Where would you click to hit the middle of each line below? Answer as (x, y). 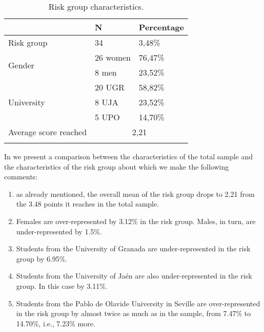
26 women (113, 57)
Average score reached (48, 132)
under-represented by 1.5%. (59, 231)
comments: (21, 177)
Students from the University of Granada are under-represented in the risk (133, 248)
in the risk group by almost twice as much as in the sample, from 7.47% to (134, 313)
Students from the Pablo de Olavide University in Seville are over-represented (138, 303)
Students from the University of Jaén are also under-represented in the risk (134, 276)
